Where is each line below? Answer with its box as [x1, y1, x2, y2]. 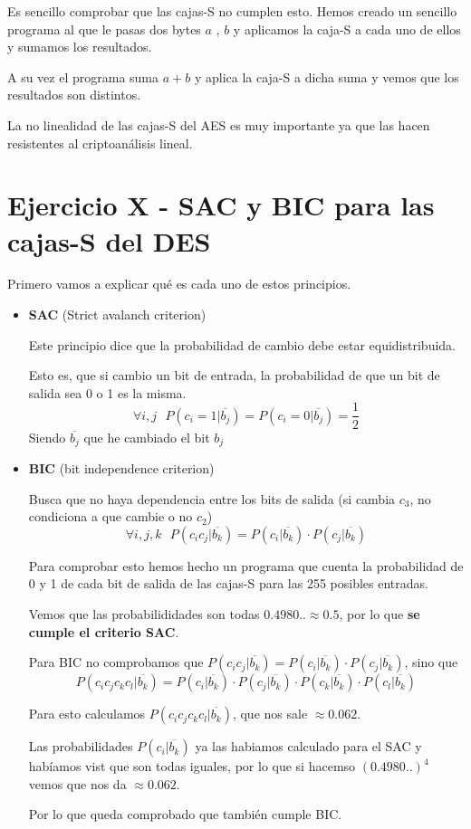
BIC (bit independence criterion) [28, 458, 215, 477]
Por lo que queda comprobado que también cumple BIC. [28, 805, 342, 824]
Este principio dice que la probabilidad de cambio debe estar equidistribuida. [28, 335, 456, 354]
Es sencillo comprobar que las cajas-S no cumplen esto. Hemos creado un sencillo [7, 2, 457, 20]
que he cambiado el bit [83, 427, 210, 446]
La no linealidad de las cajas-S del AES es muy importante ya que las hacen [7, 115, 430, 134]
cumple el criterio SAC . [28, 622, 179, 641]
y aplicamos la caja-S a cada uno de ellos [233, 19, 461, 38]
